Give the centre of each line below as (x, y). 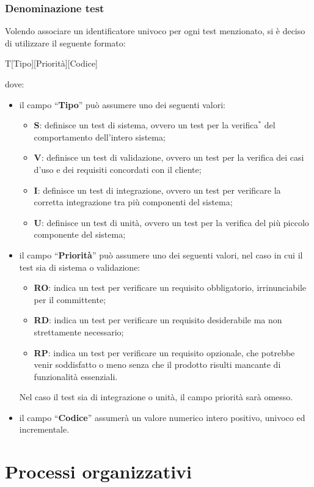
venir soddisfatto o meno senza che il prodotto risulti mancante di (157, 364)
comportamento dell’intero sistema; (100, 137)
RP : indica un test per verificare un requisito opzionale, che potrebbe (164, 352)
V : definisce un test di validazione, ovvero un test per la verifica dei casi (169, 157)
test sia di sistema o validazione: (80, 267)
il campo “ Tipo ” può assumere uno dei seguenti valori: (122, 104)
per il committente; (70, 299)
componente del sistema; (80, 234)
